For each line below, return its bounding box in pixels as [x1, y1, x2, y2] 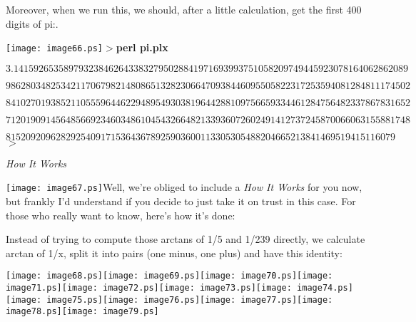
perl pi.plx [116, 40, 168, 55]
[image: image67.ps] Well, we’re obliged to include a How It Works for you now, [6, 180, 362, 194]
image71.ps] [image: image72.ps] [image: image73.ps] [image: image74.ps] [6, 283, 353, 294]
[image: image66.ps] [6, 43, 103, 54]
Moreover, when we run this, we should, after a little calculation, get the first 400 [6, 2, 362, 16]
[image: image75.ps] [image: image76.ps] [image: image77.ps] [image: [6, 294, 333, 305]
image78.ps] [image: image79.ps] [6, 306, 159, 317]
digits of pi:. [6, 16, 59, 31]
